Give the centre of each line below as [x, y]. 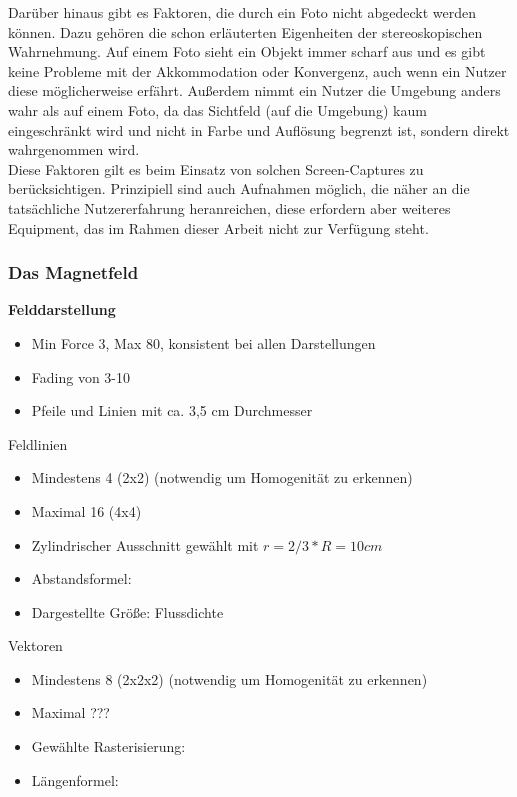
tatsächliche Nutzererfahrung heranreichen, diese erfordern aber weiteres [229, 207]
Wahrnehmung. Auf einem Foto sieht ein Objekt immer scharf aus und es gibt [247, 51]
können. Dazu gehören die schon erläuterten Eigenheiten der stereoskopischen [245, 31]
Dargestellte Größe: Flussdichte [127, 611]
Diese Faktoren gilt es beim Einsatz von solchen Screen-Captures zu [216, 168]
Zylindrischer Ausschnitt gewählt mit [145, 544]
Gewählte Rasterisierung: [108, 746]
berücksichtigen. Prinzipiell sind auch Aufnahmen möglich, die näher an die [239, 188]
